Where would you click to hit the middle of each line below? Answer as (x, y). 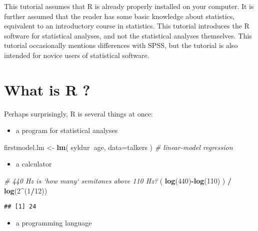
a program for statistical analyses (67, 130)
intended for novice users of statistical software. (77, 55)
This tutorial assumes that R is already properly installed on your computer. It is (129, 6)
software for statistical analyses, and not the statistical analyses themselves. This (128, 35)
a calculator (34, 164)
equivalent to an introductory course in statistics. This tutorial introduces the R (127, 26)
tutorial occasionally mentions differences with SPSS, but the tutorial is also (121, 45)
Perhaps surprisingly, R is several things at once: (78, 113)
